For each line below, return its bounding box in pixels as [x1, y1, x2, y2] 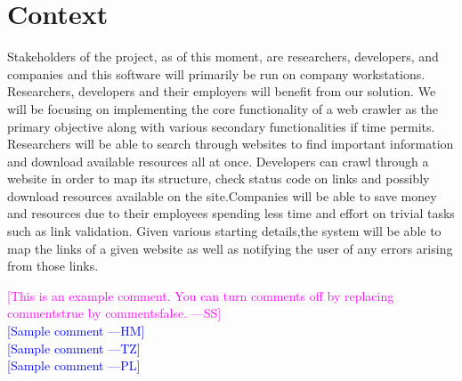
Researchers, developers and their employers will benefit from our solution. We [7, 82, 436, 101]
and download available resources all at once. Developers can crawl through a [7, 151, 429, 170]
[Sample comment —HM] [7, 321, 145, 340]
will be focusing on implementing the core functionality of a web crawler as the [7, 99, 439, 118]
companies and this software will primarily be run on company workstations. [7, 64, 426, 83]
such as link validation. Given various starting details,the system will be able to [7, 222, 442, 240]
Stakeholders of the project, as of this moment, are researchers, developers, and [7, 47, 439, 66]
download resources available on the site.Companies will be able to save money [7, 186, 437, 205]
